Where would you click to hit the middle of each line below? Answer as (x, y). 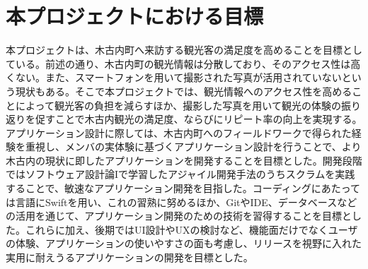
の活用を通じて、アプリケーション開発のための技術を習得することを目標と (179, 216)
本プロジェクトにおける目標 (135, 16)
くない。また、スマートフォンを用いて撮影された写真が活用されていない (174, 77)
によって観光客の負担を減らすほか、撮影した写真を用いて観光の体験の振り (188, 105)
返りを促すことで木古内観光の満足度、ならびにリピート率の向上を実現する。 (184, 119)
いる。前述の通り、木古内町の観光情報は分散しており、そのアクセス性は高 (188, 63)
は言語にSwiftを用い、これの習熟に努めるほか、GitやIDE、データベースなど (182, 202)
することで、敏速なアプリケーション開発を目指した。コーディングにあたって (183, 188)
